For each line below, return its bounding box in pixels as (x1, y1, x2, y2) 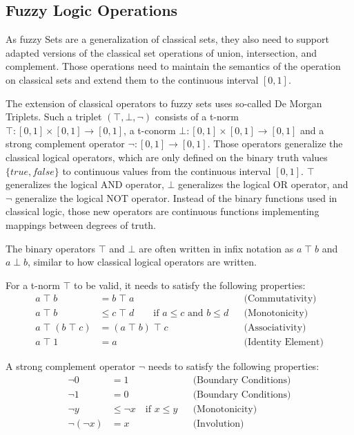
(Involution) (193, 419, 244, 429)
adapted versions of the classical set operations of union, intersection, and (6, 45, 317, 59)
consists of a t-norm (155, 109, 239, 124)
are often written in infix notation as (139, 241, 294, 255)
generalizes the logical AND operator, (6, 177, 164, 192)
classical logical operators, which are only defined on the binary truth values (6, 149, 328, 164)
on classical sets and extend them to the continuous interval (6, 72, 259, 86)
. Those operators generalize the (207, 136, 343, 151)
